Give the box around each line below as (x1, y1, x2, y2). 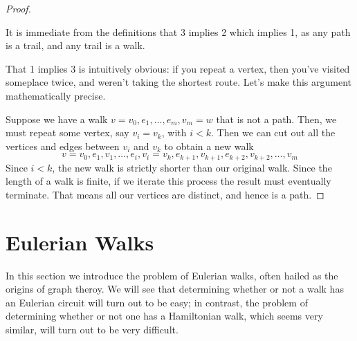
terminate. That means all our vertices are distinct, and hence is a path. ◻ (6, 187, 324, 201)
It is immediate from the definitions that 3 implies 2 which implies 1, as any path (6, 24, 351, 39)
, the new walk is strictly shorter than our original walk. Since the (52, 160, 332, 174)
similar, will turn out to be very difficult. (6, 322, 178, 337)
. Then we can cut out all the (211, 125, 336, 140)
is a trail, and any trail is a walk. (6, 38, 145, 53)
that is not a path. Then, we (216, 111, 337, 126)
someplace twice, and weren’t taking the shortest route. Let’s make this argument (6, 75, 352, 89)
